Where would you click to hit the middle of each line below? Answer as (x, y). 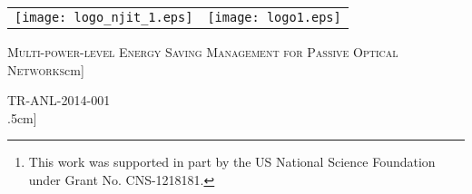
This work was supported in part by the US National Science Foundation (232, 162)
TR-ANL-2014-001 (59, 100)
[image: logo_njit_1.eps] (104, 17)
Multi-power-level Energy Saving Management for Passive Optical (203, 52)
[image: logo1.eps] (274, 17)
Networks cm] (46, 69)
